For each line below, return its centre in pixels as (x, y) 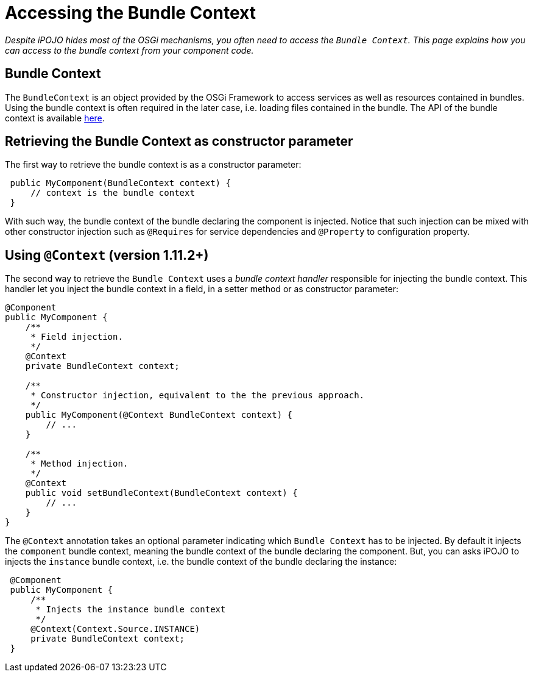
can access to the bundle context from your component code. (129, 50)
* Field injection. (77, 337)
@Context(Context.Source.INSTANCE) (115, 629)
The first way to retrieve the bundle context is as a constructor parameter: (153, 165)
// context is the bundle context (113, 193)
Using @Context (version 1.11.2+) (107, 255)
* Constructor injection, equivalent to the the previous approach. (198, 396)
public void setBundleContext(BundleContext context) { (161, 493)
